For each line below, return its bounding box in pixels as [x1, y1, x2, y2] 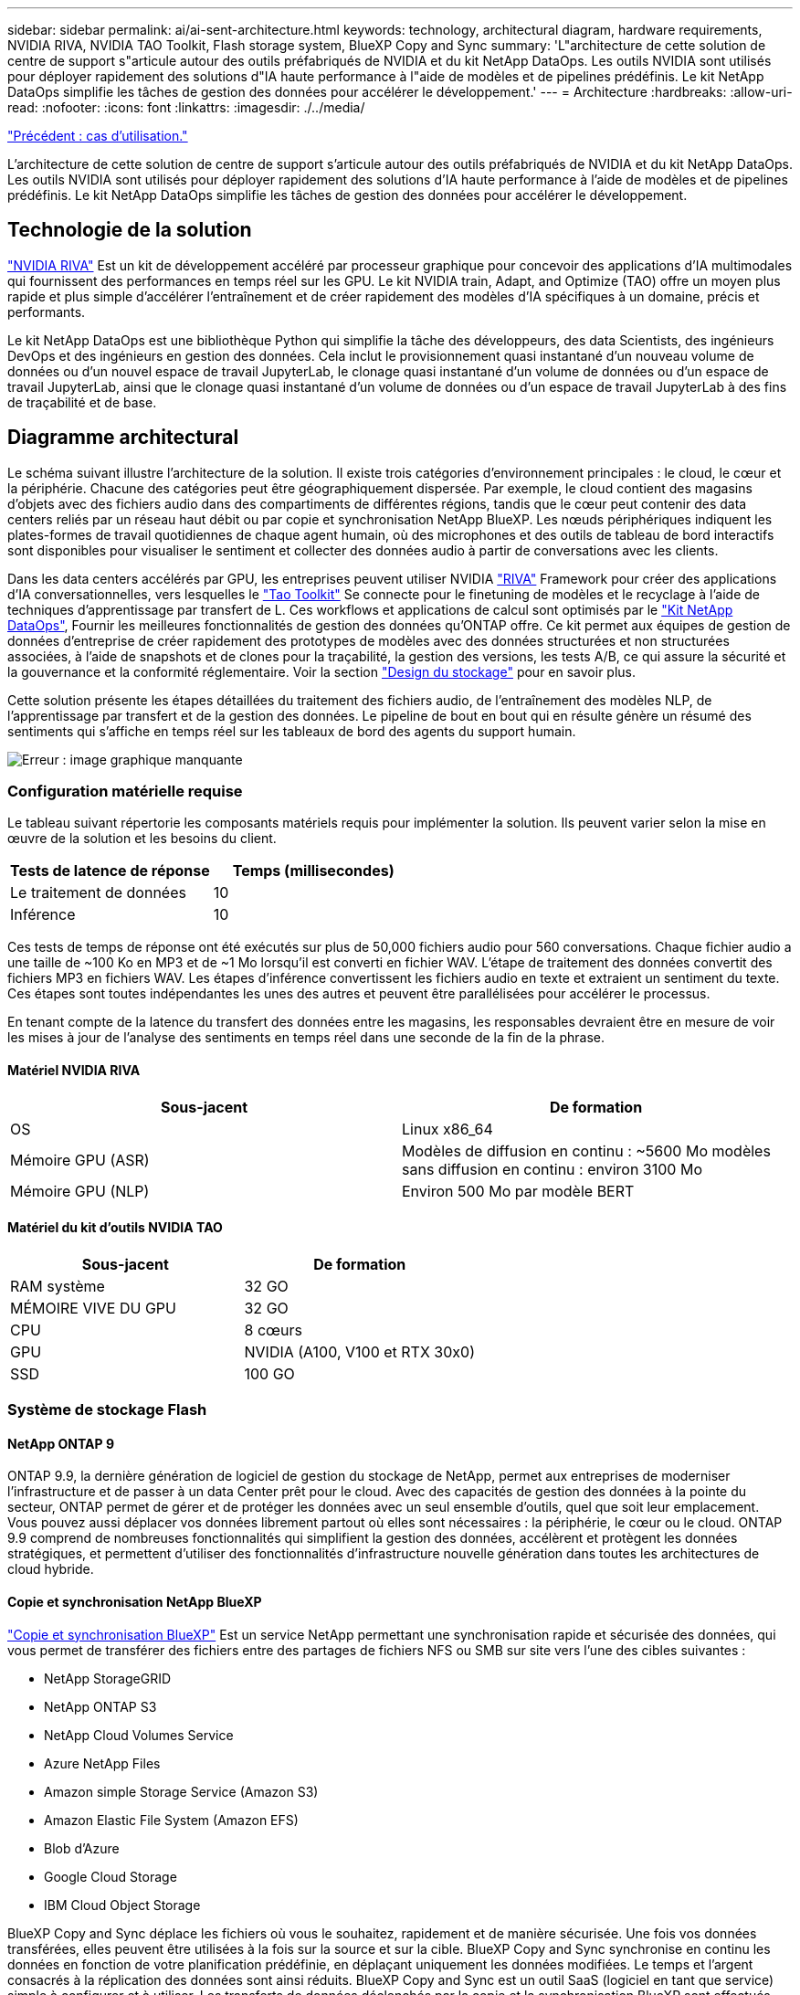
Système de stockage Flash [7, 1400, 207, 1420]
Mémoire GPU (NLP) [10, 1181, 150, 1200]
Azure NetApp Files [44, 1755, 161, 1771]
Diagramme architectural [7, 426, 239, 449]
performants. [7, 303, 86, 320]
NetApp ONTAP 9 [7, 1435, 115, 1451]
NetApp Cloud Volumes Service [44, 1726, 234, 1743]
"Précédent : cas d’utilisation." [7, 128, 188, 143]
